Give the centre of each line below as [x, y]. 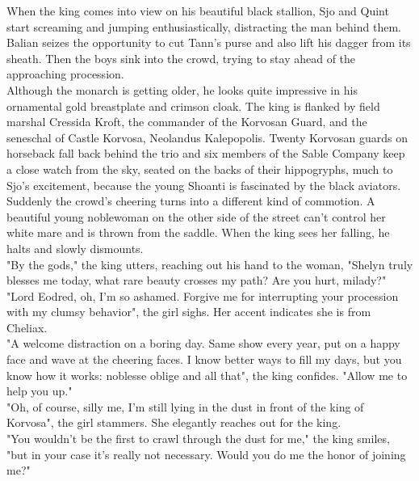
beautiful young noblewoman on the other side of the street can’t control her [196, 216]
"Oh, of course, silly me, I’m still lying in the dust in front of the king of [185, 406]
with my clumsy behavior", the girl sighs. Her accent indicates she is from [189, 312]
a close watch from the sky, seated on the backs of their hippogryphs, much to [200, 169]
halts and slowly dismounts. [75, 248]
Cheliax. [27, 327]
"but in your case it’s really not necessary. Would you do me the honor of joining [206, 454]
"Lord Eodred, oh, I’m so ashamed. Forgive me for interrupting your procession [203, 295]
